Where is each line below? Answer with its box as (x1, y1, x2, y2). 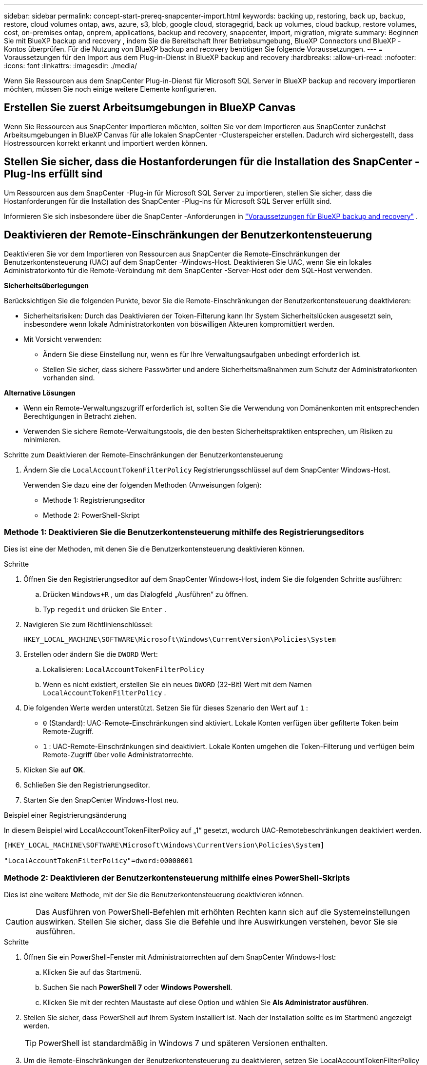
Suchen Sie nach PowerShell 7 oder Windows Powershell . (43, 983, 233, 992)
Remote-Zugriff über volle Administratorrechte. (43, 750, 194, 759)
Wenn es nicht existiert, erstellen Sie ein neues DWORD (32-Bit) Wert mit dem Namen (43, 680, 312, 689)
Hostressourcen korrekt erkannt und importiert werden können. (4, 138, 208, 147)
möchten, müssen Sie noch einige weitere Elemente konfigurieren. (4, 85, 217, 93)
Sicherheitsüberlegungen (4, 281, 89, 290)
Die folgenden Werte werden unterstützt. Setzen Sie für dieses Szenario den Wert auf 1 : (23, 704, 308, 712)
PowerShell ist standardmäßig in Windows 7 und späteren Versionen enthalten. (39, 1038, 328, 1048)
